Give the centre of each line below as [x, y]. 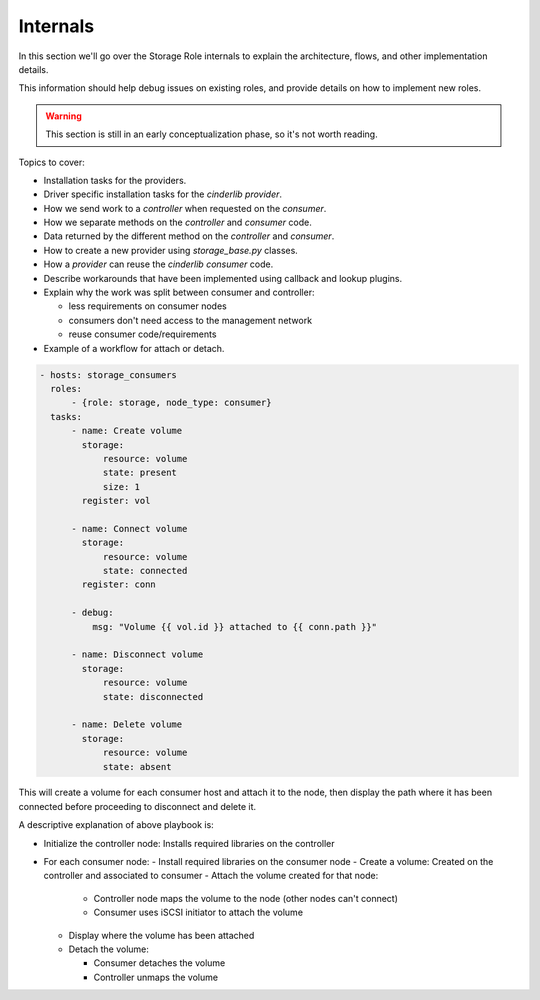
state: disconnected [153, 696]
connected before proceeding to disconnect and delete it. [137, 806]
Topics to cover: [51, 162]
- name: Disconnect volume [137, 654]
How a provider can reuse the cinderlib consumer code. [158, 264]
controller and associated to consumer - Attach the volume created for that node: [211, 876]
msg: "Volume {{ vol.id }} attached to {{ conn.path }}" [234, 626]
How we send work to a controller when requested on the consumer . [185, 208]
